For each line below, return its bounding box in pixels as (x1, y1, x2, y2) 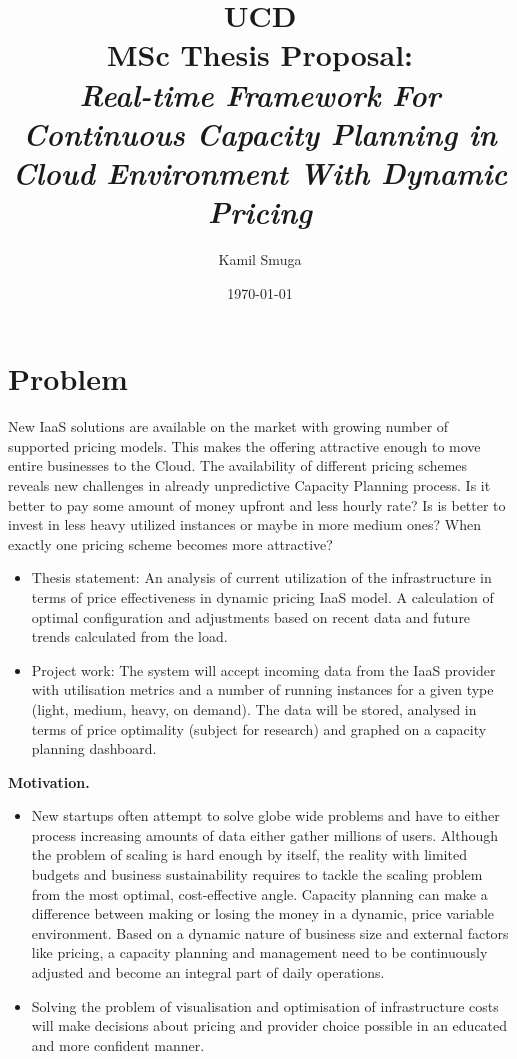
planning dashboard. (31, 738, 157, 759)
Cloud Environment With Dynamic (12, 151, 508, 193)
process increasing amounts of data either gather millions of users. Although (31, 824, 499, 845)
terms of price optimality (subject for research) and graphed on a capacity (31, 718, 487, 739)
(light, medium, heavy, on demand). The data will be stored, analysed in (31, 698, 477, 719)
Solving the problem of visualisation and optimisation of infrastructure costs (31, 995, 499, 1016)
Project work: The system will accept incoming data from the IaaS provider (31, 659, 496, 680)
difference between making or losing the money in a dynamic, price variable (31, 903, 495, 924)
